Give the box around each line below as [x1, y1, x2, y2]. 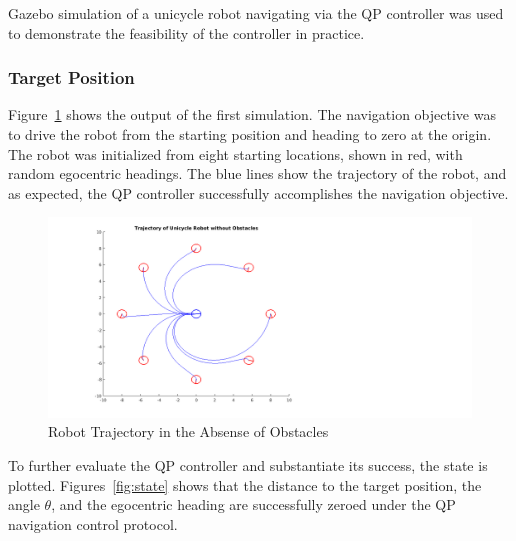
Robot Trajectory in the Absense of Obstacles [48, 421, 329, 442]
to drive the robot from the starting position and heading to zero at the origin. [8, 124, 492, 144]
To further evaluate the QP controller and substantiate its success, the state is [8, 454, 488, 475]
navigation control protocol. [8, 513, 178, 534]
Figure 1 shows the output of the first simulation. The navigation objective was [8, 104, 496, 125]
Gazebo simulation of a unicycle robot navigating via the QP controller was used [8, 3, 504, 23]
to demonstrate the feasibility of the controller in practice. [8, 22, 365, 43]
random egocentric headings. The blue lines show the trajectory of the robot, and [8, 163, 507, 184]
